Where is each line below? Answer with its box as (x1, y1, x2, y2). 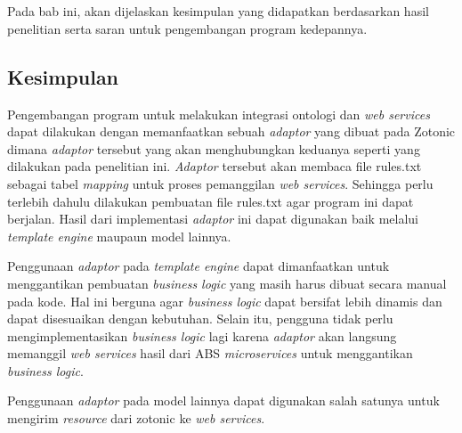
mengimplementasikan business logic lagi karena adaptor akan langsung (7, 326, 397, 345)
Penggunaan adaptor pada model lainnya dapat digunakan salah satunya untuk (7, 391, 440, 410)
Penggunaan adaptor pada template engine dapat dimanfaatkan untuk (7, 257, 390, 275)
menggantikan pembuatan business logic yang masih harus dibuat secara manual (7, 274, 447, 292)
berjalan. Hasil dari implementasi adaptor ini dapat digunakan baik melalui (7, 209, 418, 228)
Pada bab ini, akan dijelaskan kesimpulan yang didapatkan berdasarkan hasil (7, 2, 429, 20)
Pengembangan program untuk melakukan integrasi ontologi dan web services (7, 104, 430, 123)
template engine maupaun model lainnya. (7, 226, 231, 245)
